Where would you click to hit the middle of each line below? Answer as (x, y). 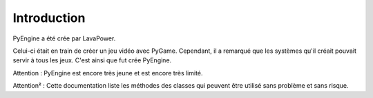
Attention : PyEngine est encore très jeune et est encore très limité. (108, 73)
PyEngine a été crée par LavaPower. (64, 38)
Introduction (49, 18)
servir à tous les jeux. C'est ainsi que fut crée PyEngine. (92, 60)
